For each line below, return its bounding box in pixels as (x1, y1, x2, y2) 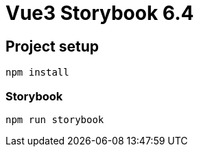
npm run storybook (5, 113, 104, 125)
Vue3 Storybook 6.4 (5, 1, 194, 25)
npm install (5, 67, 69, 78)
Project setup (5, 37, 99, 55)
